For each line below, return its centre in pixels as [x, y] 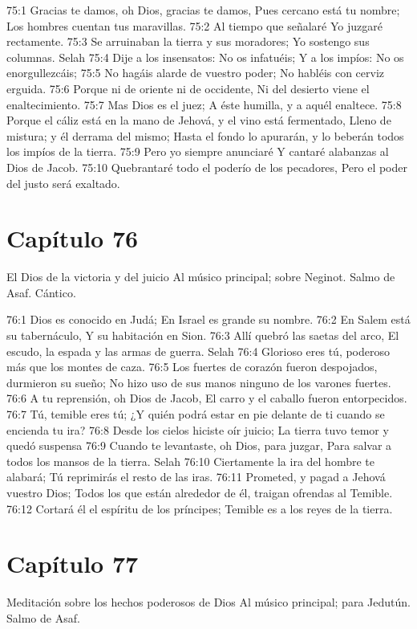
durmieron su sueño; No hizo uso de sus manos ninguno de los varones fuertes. [199, 382]
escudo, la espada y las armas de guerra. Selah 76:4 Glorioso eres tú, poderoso [198, 351]
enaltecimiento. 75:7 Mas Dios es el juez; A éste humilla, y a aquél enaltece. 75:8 [204, 104]
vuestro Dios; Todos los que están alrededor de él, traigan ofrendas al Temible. [200, 492]
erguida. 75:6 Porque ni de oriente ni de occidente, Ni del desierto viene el [188, 88]
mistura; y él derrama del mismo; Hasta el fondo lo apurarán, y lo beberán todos [205, 135]
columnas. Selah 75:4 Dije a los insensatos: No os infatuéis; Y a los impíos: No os [205, 57]
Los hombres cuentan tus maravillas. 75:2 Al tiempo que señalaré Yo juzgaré [194, 25]
